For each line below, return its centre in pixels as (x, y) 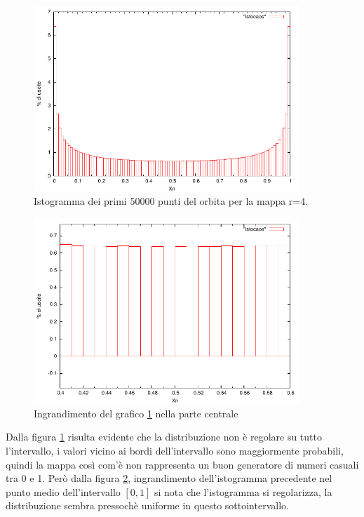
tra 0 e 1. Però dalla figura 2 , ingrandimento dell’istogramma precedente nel (169, 478)
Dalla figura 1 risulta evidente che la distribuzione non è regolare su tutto (164, 437)
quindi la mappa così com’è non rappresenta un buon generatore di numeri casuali (182, 464)
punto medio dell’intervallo (63, 491)
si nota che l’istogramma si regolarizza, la (243, 491)
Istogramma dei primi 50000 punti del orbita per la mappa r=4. (171, 201)
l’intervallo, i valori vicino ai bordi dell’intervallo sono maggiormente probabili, (175, 451)
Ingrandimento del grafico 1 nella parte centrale (136, 413)
